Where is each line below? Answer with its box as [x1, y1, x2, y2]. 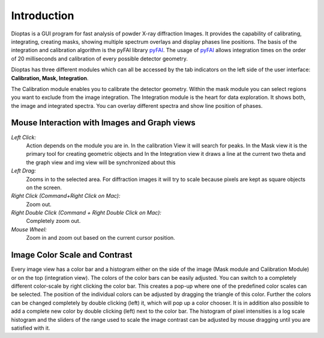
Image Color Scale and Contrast [11, 250, 133, 260]
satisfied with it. [11, 324, 50, 331]
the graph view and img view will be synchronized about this [26, 159, 176, 166]
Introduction [11, 9, 74, 22]
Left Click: [11, 134, 36, 141]
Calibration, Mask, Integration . [11, 74, 89, 82]
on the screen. [26, 183, 62, 191]
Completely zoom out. [26, 218, 81, 225]
